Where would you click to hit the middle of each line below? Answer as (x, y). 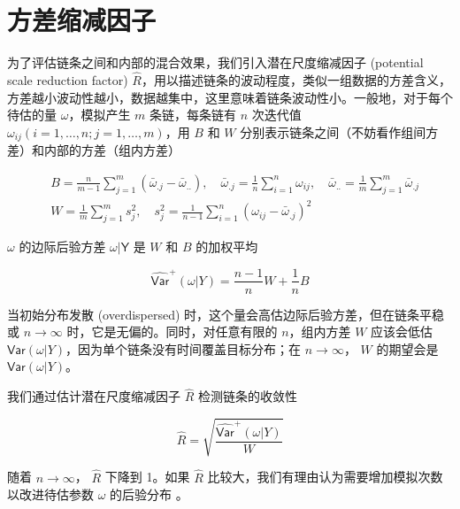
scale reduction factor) (68, 79)
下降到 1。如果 (147, 477)
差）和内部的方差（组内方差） (94, 150)
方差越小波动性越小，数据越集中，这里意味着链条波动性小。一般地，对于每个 (230, 97)
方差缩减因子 (82, 20)
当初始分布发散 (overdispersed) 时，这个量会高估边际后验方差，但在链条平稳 (226, 314)
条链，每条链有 (193, 115)
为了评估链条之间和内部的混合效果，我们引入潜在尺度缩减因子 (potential (215, 62)
